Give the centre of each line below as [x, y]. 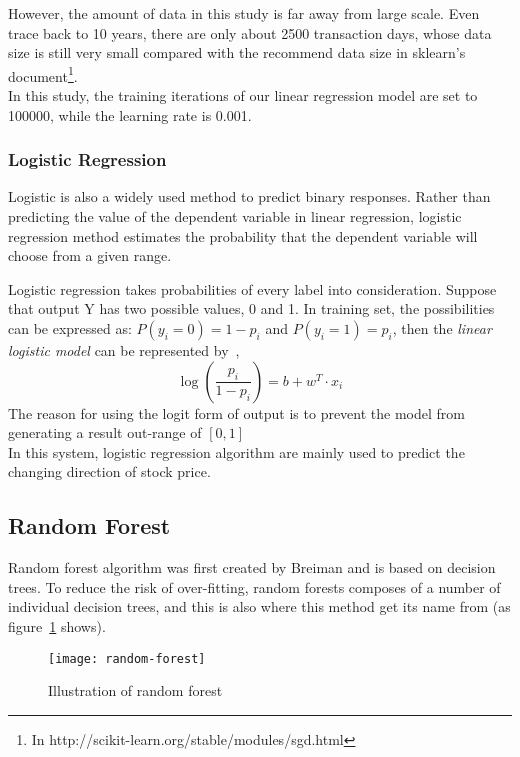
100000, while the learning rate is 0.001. [130, 114]
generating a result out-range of [105, 432]
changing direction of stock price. [109, 471]
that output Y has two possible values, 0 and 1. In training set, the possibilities [251, 308]
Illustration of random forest [135, 690]
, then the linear [442, 328]
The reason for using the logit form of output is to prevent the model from [236, 412]
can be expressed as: [70, 328]
